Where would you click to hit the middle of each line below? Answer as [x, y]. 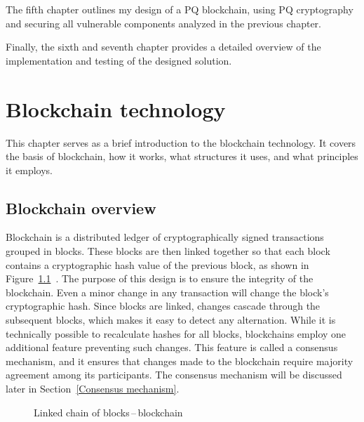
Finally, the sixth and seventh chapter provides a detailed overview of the [163, 47]
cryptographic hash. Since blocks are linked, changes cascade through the [163, 306]
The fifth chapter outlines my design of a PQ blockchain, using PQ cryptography [180, 9]
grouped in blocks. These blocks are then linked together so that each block [168, 251]
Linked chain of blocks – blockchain [108, 412]
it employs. [29, 170]
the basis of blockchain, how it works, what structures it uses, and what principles [182, 156]
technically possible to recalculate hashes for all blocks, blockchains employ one [176, 333]
